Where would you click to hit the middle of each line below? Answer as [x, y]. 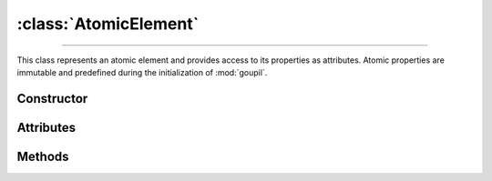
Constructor [52, 99]
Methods [43, 156]
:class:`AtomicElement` [108, 24]
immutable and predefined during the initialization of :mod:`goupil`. [142, 72]
